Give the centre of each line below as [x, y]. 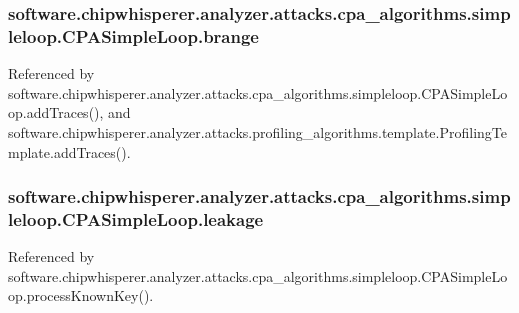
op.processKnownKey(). [81, 295]
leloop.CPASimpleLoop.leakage [136, 218]
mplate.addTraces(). [69, 151]
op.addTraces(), [56, 112]
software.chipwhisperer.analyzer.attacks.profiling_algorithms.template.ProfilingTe [258, 131]
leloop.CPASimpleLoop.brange [133, 35]
